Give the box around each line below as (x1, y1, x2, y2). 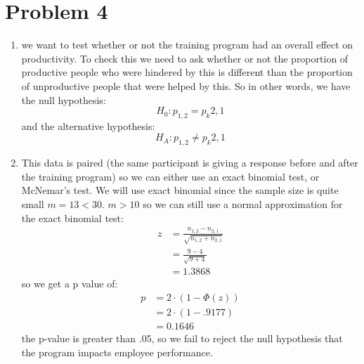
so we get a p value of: (21, 276, 118, 291)
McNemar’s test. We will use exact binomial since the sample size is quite (21, 183, 339, 197)
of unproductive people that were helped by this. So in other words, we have (21, 78, 351, 93)
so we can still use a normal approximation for (143, 197, 343, 212)
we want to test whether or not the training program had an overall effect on (21, 37, 353, 52)
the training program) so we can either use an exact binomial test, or (21, 169, 320, 183)
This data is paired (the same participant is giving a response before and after (21, 155, 358, 170)
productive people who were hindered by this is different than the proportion (21, 65, 353, 79)
